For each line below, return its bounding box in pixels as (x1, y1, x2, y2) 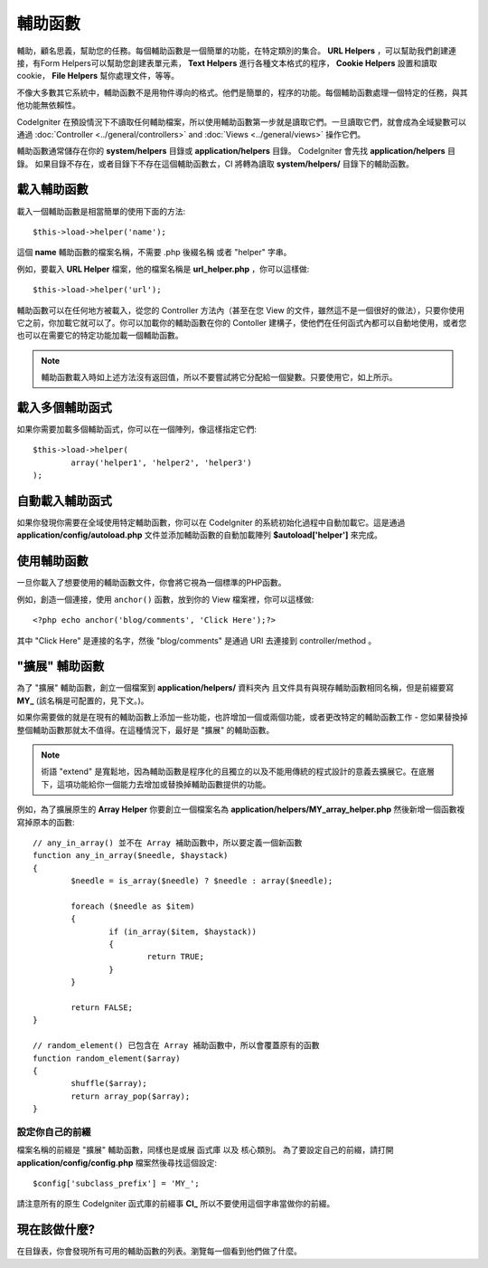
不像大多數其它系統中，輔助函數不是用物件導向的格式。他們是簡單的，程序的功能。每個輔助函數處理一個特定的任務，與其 (16, 87, 468, 98)
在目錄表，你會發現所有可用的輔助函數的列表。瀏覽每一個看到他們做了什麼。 (16, 1245, 302, 1257)
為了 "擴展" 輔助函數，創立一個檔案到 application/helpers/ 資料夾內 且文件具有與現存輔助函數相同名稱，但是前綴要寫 (16, 682, 455, 693)
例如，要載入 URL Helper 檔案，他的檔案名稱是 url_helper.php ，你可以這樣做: (16, 263, 310, 274)
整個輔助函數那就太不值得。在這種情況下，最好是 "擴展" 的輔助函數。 (16, 724, 275, 735)
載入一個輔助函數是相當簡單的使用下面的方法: (16, 205, 186, 216)
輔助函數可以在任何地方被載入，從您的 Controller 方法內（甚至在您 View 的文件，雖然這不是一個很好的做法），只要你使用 (16, 304, 465, 316)
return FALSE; (70, 1003, 134, 1013)
